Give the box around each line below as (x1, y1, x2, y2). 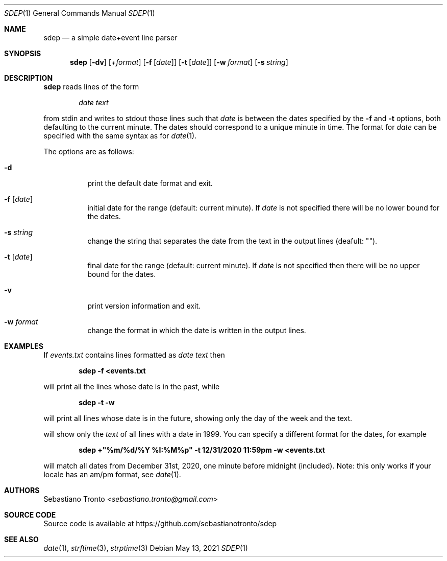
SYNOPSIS (4, 49, 41, 58)
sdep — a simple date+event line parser (43, 33, 178, 42)
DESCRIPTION (4, 74, 53, 82)
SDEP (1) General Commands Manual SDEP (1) (4, 9, 155, 17)
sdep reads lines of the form (43, 82, 139, 91)
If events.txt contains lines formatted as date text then (43, 350, 225, 359)
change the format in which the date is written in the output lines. (87, 326, 306, 335)
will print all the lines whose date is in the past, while (43, 382, 220, 391)
